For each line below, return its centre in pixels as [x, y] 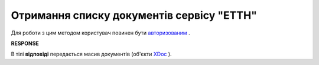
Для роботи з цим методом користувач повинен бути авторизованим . [100, 33]
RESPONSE [25, 43]
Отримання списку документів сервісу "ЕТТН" [134, 15]
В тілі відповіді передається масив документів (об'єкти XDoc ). [91, 54]
